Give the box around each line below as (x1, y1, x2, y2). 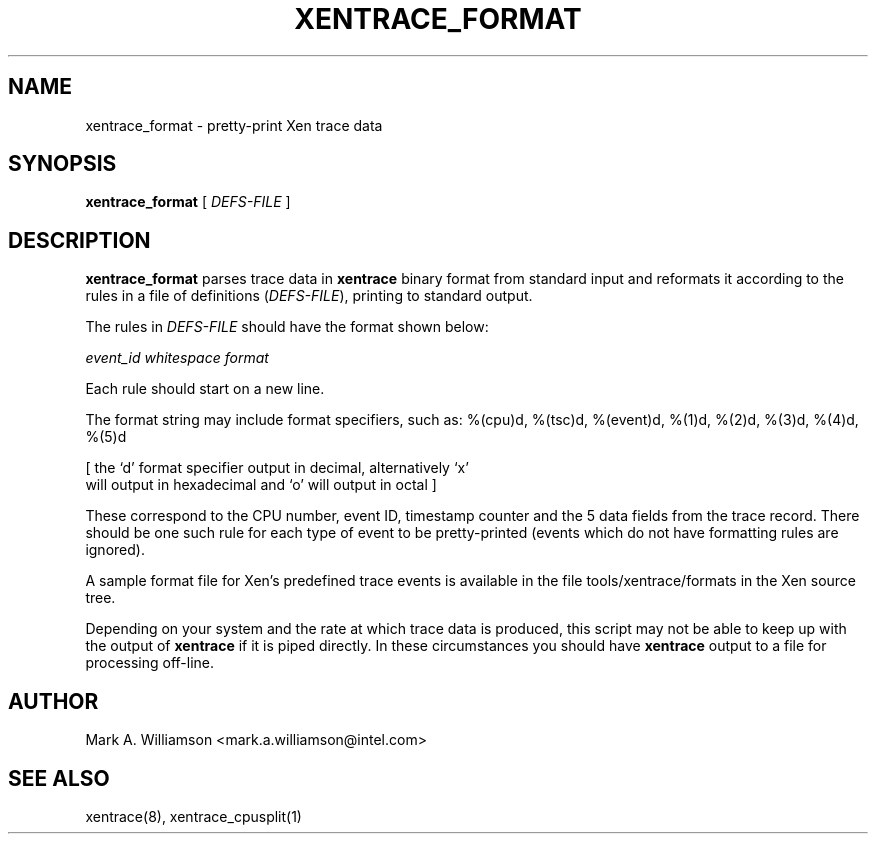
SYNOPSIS (8, 151, 117, 177)
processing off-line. (85, 654, 215, 672)
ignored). (85, 541, 145, 559)
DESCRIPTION (8, 227, 151, 253)
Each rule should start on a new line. (85, 380, 325, 398)
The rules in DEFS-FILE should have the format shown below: (85, 318, 489, 336)
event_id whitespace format (85, 349, 269, 367)
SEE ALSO (8, 765, 110, 791)
